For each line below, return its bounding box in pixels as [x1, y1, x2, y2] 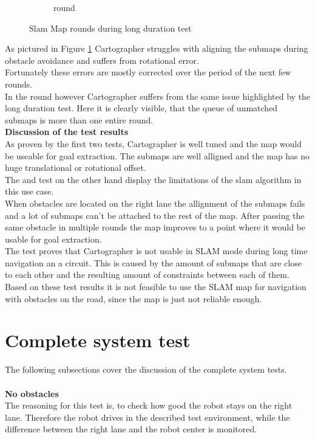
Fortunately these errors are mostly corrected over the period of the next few [5, 66, 291, 78]
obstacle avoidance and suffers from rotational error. [5, 54, 199, 66]
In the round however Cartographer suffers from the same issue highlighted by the [5, 89, 311, 102]
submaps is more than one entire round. [5, 113, 154, 126]
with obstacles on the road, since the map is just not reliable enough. [5, 292, 262, 305]
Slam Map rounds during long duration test [29, 21, 192, 34]
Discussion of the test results [5, 125, 129, 138]
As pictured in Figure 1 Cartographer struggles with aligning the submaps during [5, 42, 308, 55]
